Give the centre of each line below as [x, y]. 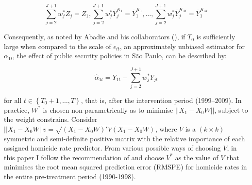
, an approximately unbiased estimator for [182, 46]
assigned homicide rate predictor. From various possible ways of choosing [112, 148]
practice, [17, 109]
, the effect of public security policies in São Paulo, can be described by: [120, 56]
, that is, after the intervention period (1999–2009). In [161, 100]
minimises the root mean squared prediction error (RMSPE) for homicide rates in [126, 167]
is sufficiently [216, 37]
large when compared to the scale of [58, 46]
